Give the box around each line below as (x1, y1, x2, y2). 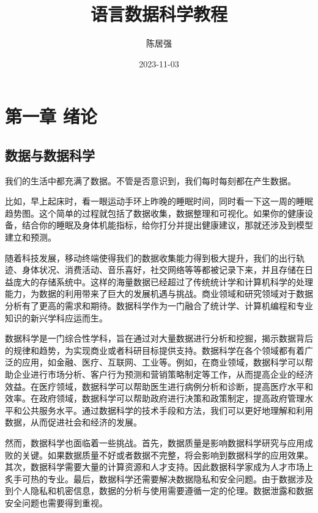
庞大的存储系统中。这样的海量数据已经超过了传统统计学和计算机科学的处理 (13, 275, 313, 288)
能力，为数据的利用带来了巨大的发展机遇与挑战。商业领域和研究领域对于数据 (5, 287, 313, 300)
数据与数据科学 (5, 145, 95, 164)
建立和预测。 (5, 231, 56, 244)
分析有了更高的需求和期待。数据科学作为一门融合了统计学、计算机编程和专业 (5, 299, 313, 312)
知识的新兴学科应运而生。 (5, 311, 108, 324)
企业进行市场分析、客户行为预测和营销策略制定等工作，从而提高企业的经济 (13, 368, 313, 381)
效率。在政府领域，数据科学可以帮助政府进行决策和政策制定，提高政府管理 (5, 392, 305, 405)
